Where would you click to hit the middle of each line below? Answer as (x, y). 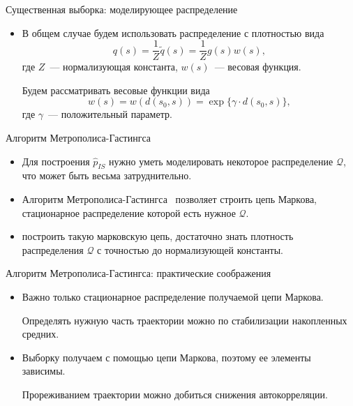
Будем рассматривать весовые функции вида (116, 90)
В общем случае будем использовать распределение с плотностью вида (173, 32)
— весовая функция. (258, 67)
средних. (40, 334)
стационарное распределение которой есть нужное (129, 212)
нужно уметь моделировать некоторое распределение (221, 161)
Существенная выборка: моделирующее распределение (122, 9)
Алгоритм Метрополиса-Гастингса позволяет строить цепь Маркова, (169, 199)
